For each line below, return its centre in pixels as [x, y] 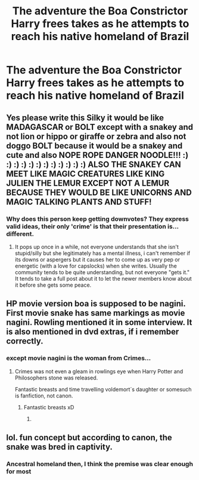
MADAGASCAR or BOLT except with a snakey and [100, 127]
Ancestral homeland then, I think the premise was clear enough [100, 464]
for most [19, 471]
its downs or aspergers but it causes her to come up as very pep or [97, 259]
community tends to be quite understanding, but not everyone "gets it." [102, 272]
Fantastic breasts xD [49, 407]
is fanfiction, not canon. [44, 396]
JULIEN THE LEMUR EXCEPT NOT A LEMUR [88, 183]
